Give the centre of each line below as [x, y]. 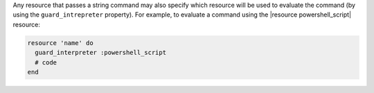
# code [46, 62]
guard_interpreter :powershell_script [100, 53]
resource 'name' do [60, 43]
